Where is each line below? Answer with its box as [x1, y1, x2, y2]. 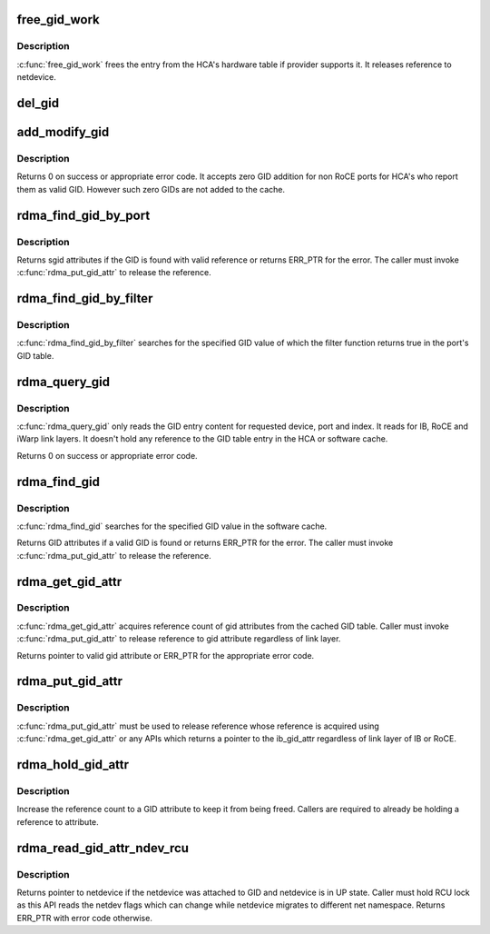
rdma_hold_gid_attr [16, 757, 130, 772]
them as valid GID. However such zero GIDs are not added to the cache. [16, 184, 286, 194]
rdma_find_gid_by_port [16, 207, 151, 223]
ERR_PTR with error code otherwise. [16, 912, 153, 923]
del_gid [16, 95, 60, 111]
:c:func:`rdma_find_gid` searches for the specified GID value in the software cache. [16, 521, 328, 532]
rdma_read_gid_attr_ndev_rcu [16, 840, 190, 856]
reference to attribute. [16, 816, 99, 827]
